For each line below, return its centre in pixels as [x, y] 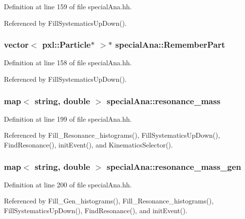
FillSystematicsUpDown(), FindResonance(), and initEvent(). [96, 210]
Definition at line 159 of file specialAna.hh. [68, 6]
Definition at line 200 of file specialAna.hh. [68, 184]
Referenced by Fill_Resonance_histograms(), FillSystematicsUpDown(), [112, 135]
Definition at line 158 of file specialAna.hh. [68, 63]
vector [16, 45]
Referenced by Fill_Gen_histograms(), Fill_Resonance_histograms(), [109, 201]
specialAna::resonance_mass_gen [174, 166]
